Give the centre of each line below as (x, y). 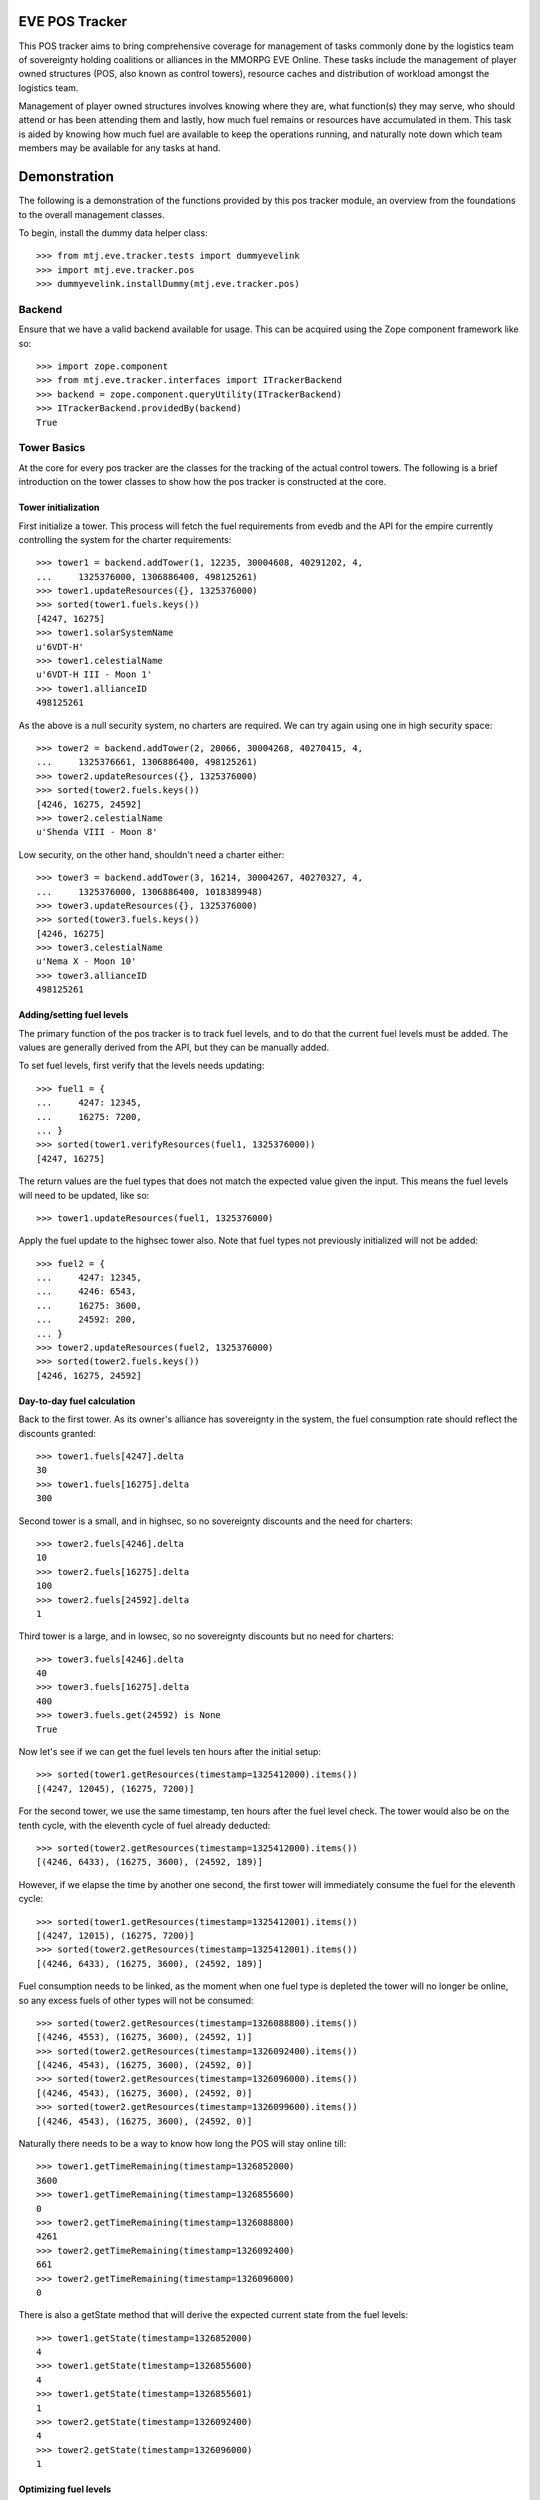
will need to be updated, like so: (84, 1195)
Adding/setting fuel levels (73, 1015)
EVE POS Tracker (73, 21)
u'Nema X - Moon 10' (86, 961)
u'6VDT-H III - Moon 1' (94, 674)
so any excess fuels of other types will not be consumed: (136, 2000)
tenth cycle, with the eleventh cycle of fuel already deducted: (144, 1825)
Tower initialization (59, 507)
